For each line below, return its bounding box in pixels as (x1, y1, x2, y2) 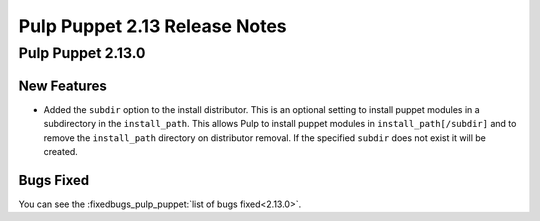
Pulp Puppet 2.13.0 (18, 44, 146, 62)
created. (43, 145, 79, 157)
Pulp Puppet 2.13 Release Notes (18, 15, 287, 37)
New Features (18, 77, 107, 94)
